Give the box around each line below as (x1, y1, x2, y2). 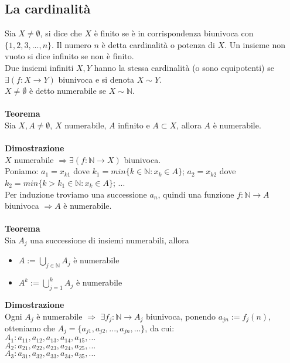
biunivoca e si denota (58, 73, 135, 85)
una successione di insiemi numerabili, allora (30, 233, 189, 246)
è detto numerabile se (29, 84, 107, 97)
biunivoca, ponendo (146, 310, 216, 322)
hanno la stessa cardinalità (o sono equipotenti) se (94, 61, 274, 73)
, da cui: (145, 321, 175, 334)
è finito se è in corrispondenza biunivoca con (94, 27, 254, 39)
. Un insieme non (224, 38, 286, 50)
